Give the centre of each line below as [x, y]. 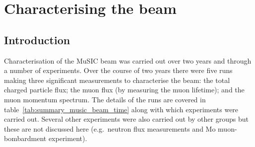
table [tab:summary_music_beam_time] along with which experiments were [121, 109]
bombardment [25, 138]
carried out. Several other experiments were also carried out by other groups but [126, 119]
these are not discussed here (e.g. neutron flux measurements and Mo [110, 128]
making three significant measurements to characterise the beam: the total [117, 80]
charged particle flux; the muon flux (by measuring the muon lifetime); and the [124, 90]
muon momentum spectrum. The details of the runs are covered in [105, 99]
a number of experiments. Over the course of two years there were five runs [118, 70]
